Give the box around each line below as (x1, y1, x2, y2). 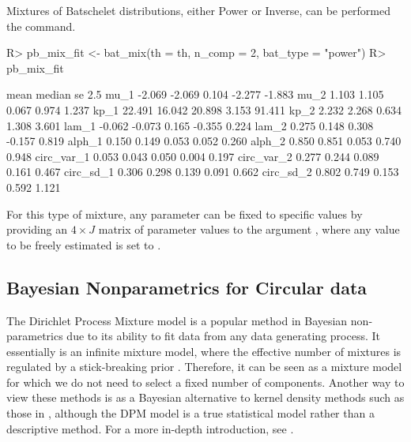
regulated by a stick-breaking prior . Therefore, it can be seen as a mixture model (6, 358, 402, 375)
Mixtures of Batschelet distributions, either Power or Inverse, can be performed (6, 2, 391, 18)
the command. (6, 17, 76, 34)
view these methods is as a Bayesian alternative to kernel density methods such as (6, 389, 405, 406)
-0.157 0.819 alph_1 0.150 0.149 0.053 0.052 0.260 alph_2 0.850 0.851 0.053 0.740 (6, 133, 402, 149)
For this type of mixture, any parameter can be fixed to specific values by (6, 205, 363, 222)
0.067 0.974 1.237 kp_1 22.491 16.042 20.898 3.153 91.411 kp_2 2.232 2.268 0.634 (6, 101, 402, 118)
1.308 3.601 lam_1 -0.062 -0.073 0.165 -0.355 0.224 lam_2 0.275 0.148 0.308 (6, 117, 374, 133)
